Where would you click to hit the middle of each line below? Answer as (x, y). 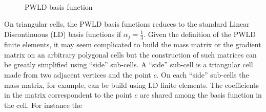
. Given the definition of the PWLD (200, 34)
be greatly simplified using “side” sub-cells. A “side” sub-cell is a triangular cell (129, 64)
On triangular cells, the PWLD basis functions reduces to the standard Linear (127, 24)
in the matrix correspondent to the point (68, 95)
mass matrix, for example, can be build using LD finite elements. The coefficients (132, 85)
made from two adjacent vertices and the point (78, 75)
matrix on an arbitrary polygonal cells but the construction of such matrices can (130, 54)
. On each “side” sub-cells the (203, 75)
